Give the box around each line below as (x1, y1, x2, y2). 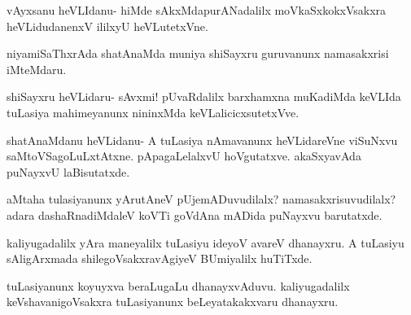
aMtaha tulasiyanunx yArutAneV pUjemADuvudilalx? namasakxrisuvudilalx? (7, 190, 396, 208)
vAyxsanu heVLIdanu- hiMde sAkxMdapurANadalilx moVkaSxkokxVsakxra (7, 2, 387, 18)
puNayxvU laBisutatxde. (7, 163, 130, 180)
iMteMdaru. (7, 60, 67, 77)
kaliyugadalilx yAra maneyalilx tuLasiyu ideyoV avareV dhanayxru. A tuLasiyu (7, 234, 404, 251)
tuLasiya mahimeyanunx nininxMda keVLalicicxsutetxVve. (7, 103, 300, 120)
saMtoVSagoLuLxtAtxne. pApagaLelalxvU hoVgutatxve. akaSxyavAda (7, 147, 361, 164)
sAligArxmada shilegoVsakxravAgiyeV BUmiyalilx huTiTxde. (7, 250, 313, 267)
